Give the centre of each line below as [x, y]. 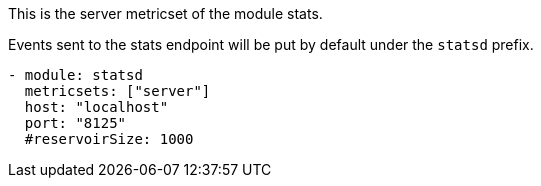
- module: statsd [75, 75]
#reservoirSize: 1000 [109, 139]
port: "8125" [75, 123]
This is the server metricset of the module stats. [165, 13]
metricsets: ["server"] [117, 91]
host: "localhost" [96, 107]
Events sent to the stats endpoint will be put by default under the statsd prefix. [271, 44]
